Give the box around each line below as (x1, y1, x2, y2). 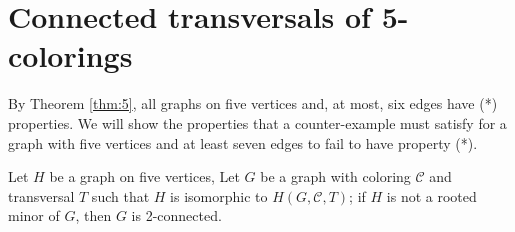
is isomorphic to (170, 185, 268, 206)
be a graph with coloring (260, 166, 411, 187)
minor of (8, 205, 60, 226)
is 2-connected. (131, 205, 222, 226)
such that (91, 185, 150, 206)
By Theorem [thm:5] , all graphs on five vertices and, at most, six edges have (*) (8, 93, 498, 114)
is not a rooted (386, 185, 477, 206)
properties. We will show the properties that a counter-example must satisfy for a (8, 112, 507, 133)
